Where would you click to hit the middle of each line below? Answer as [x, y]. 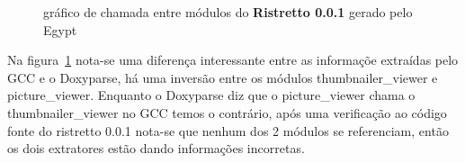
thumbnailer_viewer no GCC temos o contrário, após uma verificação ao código [227, 112]
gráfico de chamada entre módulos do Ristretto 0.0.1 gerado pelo [228, 12]
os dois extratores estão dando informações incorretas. [156, 148]
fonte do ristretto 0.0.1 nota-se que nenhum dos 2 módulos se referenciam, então [228, 130]
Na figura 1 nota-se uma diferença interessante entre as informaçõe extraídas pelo [233, 60]
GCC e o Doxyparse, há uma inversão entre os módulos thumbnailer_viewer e [223, 77]
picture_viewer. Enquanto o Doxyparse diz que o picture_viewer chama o [211, 95]
